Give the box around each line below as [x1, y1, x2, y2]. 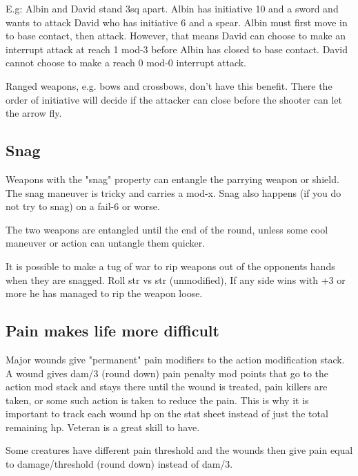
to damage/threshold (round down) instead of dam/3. [6, 457, 233, 471]
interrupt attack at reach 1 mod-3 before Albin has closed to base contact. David [6, 41, 348, 56]
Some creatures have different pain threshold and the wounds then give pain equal [6, 443, 353, 457]
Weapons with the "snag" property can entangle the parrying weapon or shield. [6, 171, 339, 186]
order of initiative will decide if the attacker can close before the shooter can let [6, 92, 342, 106]
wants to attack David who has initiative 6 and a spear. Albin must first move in [6, 15, 348, 29]
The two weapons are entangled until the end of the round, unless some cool [6, 222, 328, 236]
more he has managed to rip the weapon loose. [6, 286, 203, 301]
